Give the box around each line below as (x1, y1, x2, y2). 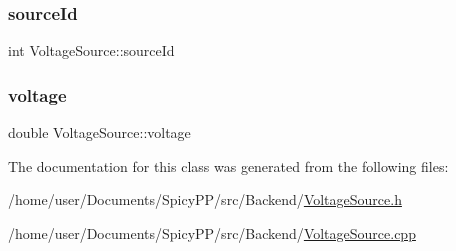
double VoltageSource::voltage (8, 122, 191, 143)
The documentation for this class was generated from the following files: (8, 155, 449, 176)
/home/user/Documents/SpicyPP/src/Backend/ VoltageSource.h (8, 189, 402, 210)
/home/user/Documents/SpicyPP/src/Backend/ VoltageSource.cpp (8, 222, 416, 243)
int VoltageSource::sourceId (8, 40, 175, 61)
